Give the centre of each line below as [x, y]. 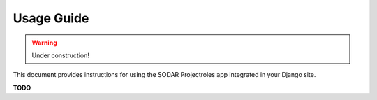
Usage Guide [51, 18]
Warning [44, 43]
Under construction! [61, 55]
